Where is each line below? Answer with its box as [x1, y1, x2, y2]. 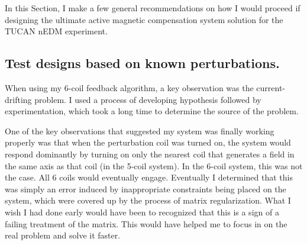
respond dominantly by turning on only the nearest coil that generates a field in [5, 147, 295, 160]
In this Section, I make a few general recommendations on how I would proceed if [5, 2, 300, 14]
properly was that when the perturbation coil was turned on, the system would [5, 136, 291, 149]
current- [256, 81, 286, 94]
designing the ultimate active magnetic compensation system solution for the [5, 13, 283, 25]
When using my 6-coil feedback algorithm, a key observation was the [5, 81, 254, 94]
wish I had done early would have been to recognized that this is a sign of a [5, 205, 279, 218]
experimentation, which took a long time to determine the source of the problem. [5, 105, 299, 117]
